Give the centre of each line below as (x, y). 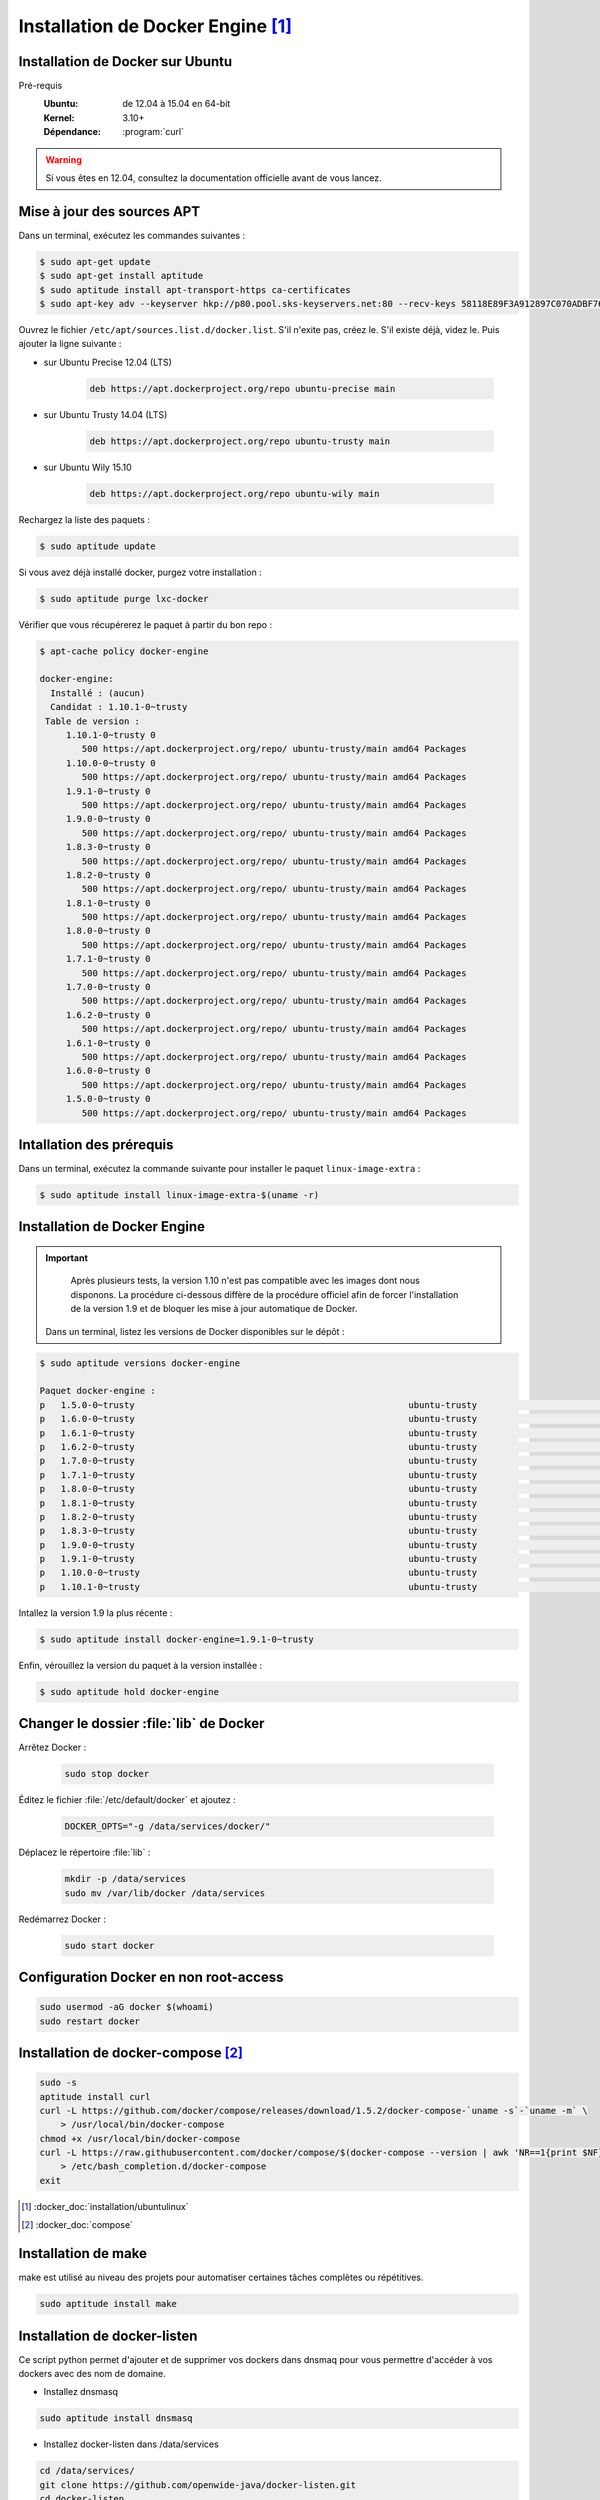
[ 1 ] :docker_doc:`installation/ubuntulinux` (105, 2206)
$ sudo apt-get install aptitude (121, 276)
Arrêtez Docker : (52, 1747)
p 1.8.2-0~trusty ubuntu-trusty (258, 1516)
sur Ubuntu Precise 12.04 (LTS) (107, 362)
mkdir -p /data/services (125, 1879)
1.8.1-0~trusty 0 (108, 903)
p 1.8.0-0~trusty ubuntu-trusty (258, 1489)
